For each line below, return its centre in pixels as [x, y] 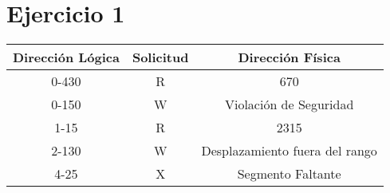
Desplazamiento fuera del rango [289, 151]
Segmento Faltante [289, 174]
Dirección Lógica [66, 57]
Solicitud [160, 57]
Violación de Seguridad [289, 104]
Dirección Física [289, 57]
